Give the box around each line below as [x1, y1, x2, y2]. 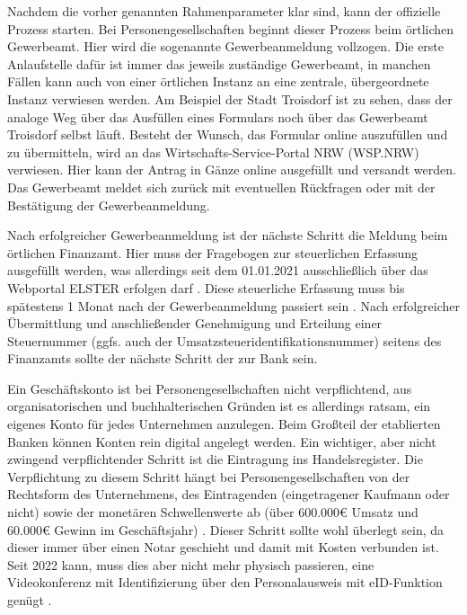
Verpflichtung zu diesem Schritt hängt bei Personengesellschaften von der [7, 467, 410, 486]
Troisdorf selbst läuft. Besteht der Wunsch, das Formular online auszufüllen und [7, 125, 448, 144]
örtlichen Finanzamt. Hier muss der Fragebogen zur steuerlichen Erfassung [7, 243, 419, 262]
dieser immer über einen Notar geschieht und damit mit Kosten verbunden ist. [7, 538, 439, 557]
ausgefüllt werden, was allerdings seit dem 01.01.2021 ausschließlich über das [7, 261, 428, 280]
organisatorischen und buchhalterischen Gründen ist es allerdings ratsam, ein [7, 397, 431, 415]
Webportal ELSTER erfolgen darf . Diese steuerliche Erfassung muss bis [7, 278, 405, 297]
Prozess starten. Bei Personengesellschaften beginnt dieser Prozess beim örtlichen [7, 19, 454, 38]
